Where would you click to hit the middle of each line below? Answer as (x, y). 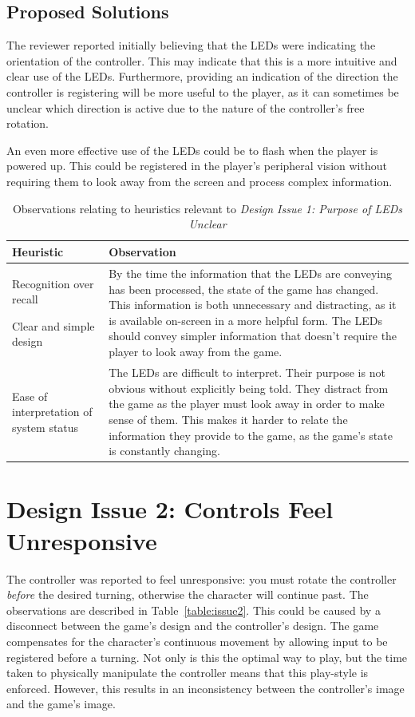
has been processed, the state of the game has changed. (244, 289)
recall (25, 299)
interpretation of (52, 412)
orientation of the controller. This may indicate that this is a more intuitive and (202, 60)
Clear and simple (53, 325)
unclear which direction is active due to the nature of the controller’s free (186, 107)
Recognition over (53, 283)
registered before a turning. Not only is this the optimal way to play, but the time (207, 657)
